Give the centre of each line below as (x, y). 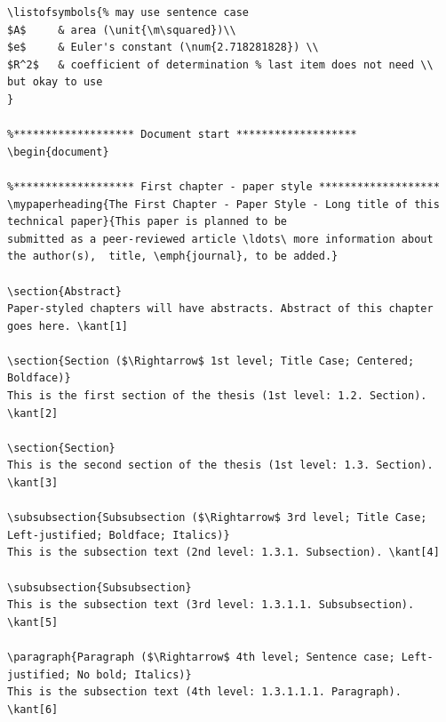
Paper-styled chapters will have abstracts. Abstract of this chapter (220, 309)
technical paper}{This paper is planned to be (147, 222)
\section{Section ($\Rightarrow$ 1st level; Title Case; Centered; (211, 361)
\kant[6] (33, 709)
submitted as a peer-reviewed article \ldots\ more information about (220, 239)
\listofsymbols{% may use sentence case (128, 12)
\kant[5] (33, 622)
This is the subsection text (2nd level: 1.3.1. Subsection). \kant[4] (223, 553)
